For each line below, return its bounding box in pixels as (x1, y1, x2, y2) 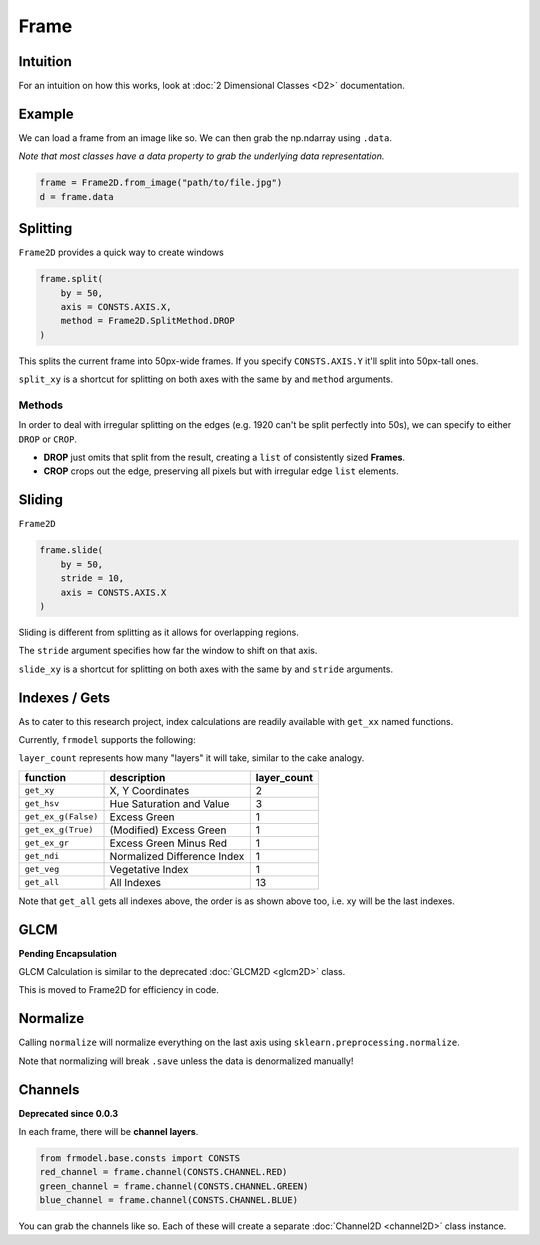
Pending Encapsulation (18, 947, 117, 959)
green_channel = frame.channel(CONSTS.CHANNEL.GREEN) (39, 1180, 309, 1192)
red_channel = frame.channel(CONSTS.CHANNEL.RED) (39, 1166, 288, 1178)
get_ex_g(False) (24, 811, 99, 822)
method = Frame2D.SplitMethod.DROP (60, 315, 235, 327)
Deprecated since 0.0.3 (18, 1107, 119, 1119)
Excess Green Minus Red (109, 836, 228, 850)
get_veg (24, 864, 60, 875)
